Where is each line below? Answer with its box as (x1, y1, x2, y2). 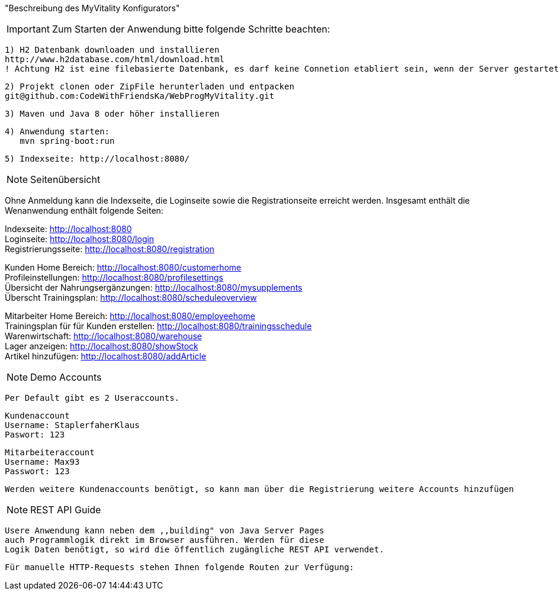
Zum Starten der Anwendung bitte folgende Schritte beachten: (52, 23, 330, 35)
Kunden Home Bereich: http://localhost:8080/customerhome (5, 262, 242, 272)
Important (7, 23, 50, 35)
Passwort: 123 (5, 467, 70, 476)
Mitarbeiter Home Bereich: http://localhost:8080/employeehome (5, 311, 255, 321)
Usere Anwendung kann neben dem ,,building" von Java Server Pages (5, 526, 325, 535)
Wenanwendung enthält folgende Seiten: (5, 205, 163, 216)
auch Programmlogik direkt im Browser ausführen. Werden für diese (5, 535, 325, 545)
